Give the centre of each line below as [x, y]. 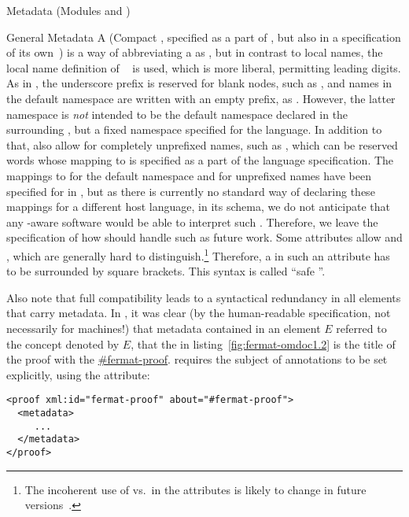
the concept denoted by [63, 343]
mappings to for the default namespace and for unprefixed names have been [189, 175]
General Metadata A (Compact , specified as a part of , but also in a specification [204, 37]
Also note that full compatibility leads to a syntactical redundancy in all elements [204, 297]
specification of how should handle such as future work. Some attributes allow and [204, 237]
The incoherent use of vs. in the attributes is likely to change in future [195, 489]
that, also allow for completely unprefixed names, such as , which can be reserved [202, 144]
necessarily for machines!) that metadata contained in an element [164, 328]
